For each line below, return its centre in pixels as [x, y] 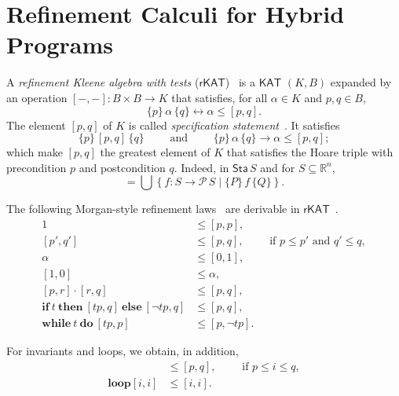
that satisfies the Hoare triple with [310, 152]
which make [35, 152]
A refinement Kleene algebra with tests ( [103, 82]
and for [278, 167]
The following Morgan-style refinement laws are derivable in [153, 209]
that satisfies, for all [220, 97]
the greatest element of [155, 152]
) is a [240, 82]
